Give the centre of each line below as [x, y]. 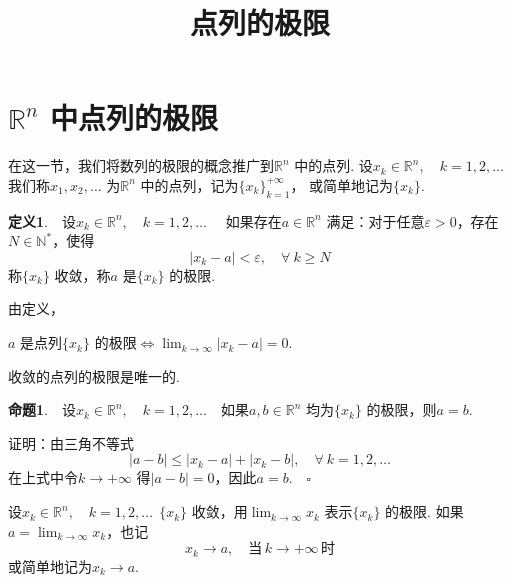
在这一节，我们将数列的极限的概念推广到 [141, 165]
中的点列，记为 [189, 184]
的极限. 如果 [424, 511]
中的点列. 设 [333, 165]
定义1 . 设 [42, 220]
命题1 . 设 [42, 409]
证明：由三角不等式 [71, 442]
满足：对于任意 [375, 220]
